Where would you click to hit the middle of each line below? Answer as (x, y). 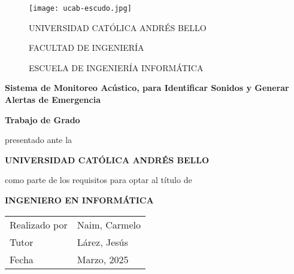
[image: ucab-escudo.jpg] (80, 8)
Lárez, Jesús (102, 242)
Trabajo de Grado (43, 119)
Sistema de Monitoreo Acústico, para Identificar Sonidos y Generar (147, 88)
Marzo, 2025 (103, 259)
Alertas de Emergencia (53, 100)
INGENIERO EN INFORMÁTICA (79, 200)
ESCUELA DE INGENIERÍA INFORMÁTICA (116, 67)
